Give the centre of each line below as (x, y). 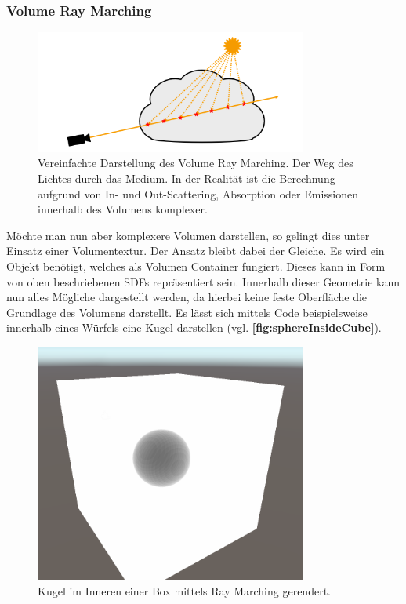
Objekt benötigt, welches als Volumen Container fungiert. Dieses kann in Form (196, 266)
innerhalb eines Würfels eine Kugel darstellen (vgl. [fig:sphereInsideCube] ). (194, 327)
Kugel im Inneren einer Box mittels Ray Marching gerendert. (184, 590)
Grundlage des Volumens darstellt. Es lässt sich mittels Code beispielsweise (187, 312)
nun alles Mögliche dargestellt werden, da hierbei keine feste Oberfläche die (187, 297)
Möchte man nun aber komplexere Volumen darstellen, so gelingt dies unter (188, 235)
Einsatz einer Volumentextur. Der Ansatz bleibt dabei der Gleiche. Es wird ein (196, 251)
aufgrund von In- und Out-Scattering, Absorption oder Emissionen (198, 193)
